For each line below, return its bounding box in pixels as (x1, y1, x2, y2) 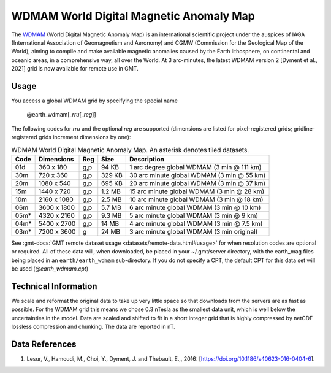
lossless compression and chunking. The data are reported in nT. (11, 323, 175, 331)
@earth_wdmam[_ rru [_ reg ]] (26, 111, 96, 118)
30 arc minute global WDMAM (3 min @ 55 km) (129, 171, 266, 179)
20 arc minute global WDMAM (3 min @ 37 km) (129, 179, 266, 187)
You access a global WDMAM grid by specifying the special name (11, 97, 178, 104)
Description (129, 155, 165, 163)
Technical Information (11, 281, 97, 291)
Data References (11, 339, 77, 350)
